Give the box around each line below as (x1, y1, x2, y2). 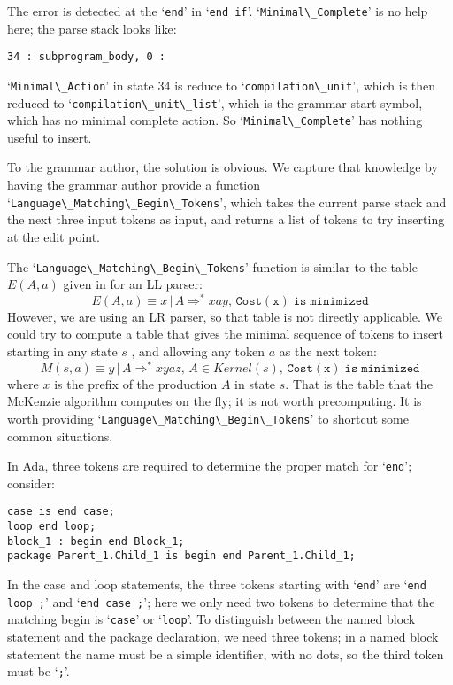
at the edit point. (7, 227, 101, 245)
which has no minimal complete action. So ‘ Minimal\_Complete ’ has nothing (7, 111, 423, 129)
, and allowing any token (131, 342, 265, 361)
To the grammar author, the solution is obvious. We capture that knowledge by (7, 158, 438, 176)
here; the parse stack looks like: (7, 19, 177, 37)
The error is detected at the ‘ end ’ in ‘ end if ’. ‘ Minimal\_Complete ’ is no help (7, 2, 428, 19)
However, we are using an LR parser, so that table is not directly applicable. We (7, 307, 443, 325)
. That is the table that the (285, 374, 433, 393)
